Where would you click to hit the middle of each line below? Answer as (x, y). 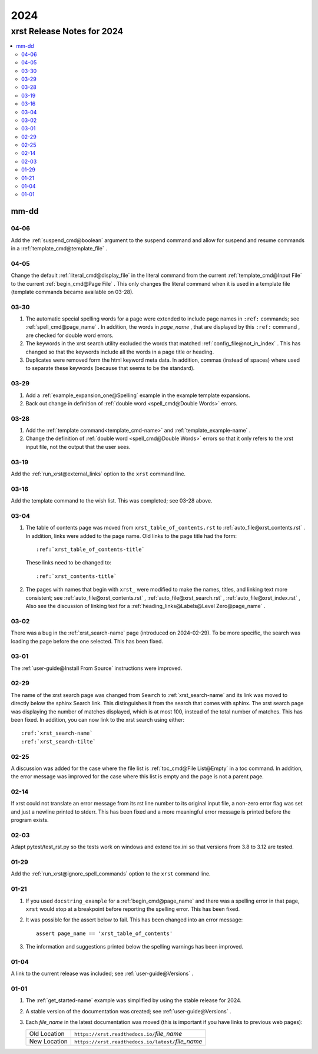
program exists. (30, 820)
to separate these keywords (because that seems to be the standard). (110, 368)
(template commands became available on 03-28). (72, 292)
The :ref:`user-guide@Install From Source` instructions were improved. (97, 668)
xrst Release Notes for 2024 (67, 31)
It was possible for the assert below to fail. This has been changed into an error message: (134, 920)
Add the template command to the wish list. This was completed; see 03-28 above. (112, 501)
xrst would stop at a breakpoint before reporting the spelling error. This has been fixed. (133, 909)
